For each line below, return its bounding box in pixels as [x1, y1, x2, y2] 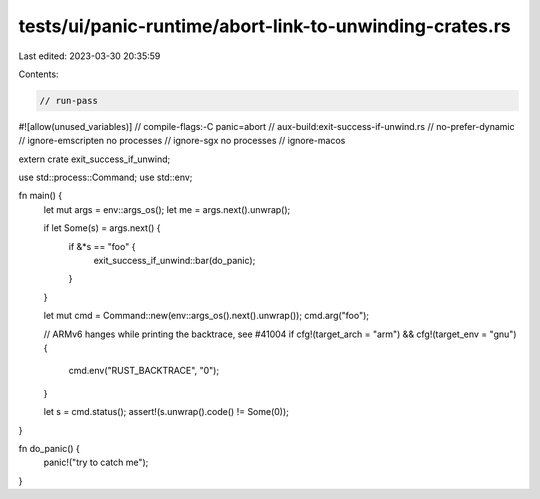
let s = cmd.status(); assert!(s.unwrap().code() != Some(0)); [43, 406, 290, 418]
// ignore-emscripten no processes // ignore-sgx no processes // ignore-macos [18, 135, 346, 147]
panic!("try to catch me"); [43, 456, 149, 469]
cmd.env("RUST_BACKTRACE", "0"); [68, 365, 220, 377]
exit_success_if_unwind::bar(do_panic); [93, 255, 256, 267]
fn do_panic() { [18, 442, 80, 454]
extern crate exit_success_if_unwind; [18, 153, 171, 165]
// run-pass [39, 95, 99, 106]
